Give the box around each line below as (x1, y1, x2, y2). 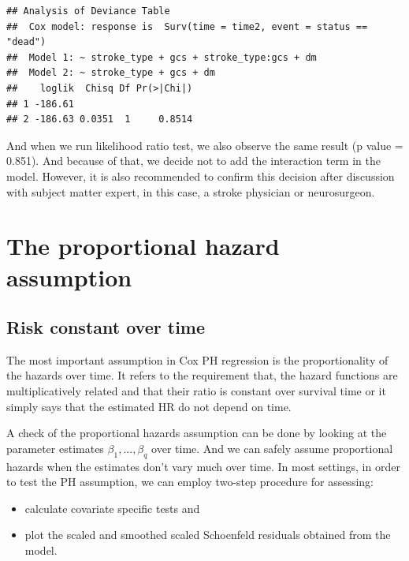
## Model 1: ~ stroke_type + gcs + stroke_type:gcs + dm (6, 51, 317, 63)
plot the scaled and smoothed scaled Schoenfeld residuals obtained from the (24, 526, 391, 543)
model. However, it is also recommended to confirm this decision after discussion (6, 167, 395, 184)
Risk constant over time (6, 315, 206, 339)
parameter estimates (6, 439, 104, 456)
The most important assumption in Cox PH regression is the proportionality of (6, 351, 389, 368)
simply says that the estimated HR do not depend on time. (6, 398, 292, 414)
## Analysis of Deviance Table (6, 6, 170, 17)
